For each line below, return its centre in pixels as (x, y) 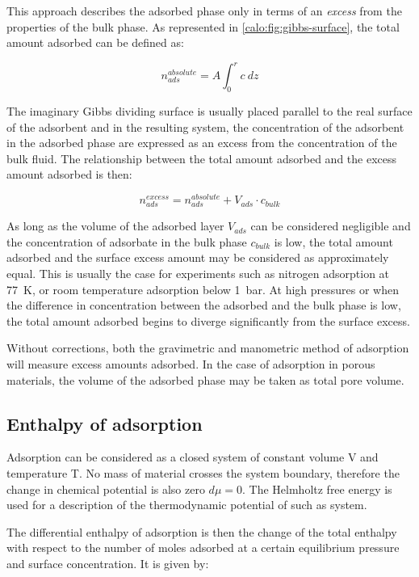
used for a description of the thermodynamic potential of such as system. (187, 505)
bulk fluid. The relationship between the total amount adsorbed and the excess (202, 158)
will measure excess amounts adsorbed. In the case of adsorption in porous (191, 364)
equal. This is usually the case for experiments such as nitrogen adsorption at (198, 274)
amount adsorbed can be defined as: (95, 42)
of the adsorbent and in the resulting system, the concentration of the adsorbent (205, 126)
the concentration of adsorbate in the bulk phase (127, 241)
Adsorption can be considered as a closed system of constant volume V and (193, 457)
